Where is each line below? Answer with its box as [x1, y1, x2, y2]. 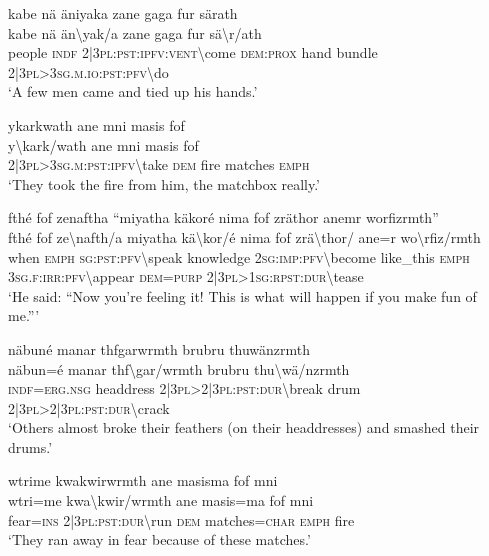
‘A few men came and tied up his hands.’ [8, 81, 258, 102]
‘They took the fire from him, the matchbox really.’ [8, 173, 321, 194]
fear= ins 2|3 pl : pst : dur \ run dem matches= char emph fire [8, 509, 355, 530]
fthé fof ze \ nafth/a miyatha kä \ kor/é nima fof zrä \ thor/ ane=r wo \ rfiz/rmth [8, 226, 481, 247]
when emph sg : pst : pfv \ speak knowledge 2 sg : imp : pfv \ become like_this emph [8, 246, 470, 267]
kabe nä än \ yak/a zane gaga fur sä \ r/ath [8, 22, 262, 43]
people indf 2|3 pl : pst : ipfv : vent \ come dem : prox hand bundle [8, 42, 378, 63]
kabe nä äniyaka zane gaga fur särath [8, 3, 238, 23]
